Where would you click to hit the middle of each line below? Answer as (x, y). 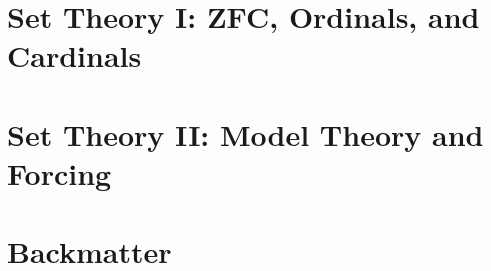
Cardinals (74, 55)
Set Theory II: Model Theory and (245, 133)
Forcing (59, 172)
